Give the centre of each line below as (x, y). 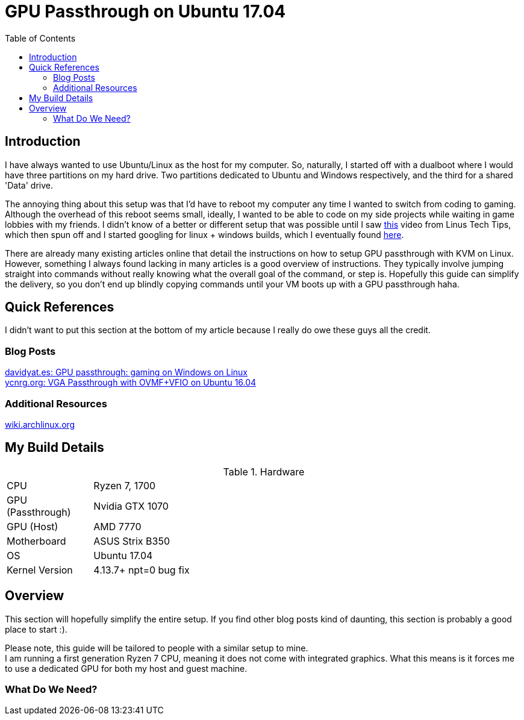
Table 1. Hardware (264, 471)
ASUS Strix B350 (132, 541)
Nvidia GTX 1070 (131, 506)
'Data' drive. (29, 185)
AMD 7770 (117, 526)
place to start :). (36, 629)
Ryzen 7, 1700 (125, 485)
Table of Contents (40, 38)
